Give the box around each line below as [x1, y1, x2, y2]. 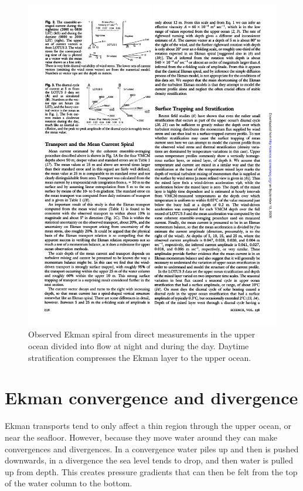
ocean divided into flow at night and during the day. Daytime [28, 340, 249, 352]
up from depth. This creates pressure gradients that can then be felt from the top [5, 465, 298, 478]
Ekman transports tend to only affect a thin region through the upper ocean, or [5, 420, 292, 432]
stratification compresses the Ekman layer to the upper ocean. [28, 351, 251, 363]
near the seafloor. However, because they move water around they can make [5, 431, 278, 443]
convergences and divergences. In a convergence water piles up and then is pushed [5, 442, 299, 455]
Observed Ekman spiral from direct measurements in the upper [28, 328, 256, 340]
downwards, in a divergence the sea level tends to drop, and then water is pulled [5, 454, 293, 466]
